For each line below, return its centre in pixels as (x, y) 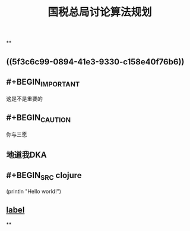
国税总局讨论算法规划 (99, 12)
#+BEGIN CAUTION (39, 118)
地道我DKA (26, 154)
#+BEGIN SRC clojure (44, 176)
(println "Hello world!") (34, 191)
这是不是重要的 (24, 98)
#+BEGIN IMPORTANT (43, 83)
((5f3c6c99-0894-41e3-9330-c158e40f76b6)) (95, 62)
